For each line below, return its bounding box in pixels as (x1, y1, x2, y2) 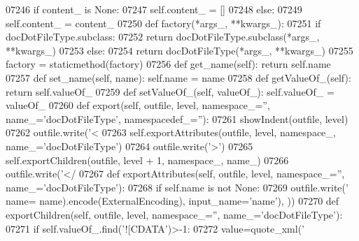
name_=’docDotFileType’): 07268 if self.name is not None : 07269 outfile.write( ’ (6, 180, 349, 194)
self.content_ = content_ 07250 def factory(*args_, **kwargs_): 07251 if (6, 15, 321, 30)
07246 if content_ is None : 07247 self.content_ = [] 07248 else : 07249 (6, 2, 302, 16)
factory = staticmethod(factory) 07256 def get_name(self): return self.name (6, 57, 331, 71)
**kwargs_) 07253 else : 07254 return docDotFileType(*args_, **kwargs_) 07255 (6, 43, 353, 57)
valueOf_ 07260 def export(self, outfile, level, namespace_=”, (6, 98, 270, 112)
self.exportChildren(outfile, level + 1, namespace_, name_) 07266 (6, 152, 289, 167)
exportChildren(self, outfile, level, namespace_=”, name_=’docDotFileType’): (6, 207, 343, 221)
